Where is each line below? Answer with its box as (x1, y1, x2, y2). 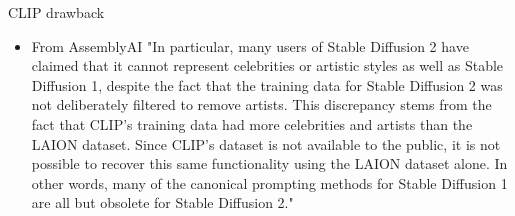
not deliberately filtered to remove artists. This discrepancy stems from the (31, 94, 492, 115)
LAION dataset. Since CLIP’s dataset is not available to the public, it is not (31, 133, 501, 154)
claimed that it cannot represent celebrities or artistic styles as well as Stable (31, 55, 504, 76)
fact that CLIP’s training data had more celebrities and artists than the (31, 113, 473, 134)
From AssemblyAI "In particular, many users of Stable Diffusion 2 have (31, 35, 469, 56)
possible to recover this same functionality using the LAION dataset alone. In (31, 153, 508, 174)
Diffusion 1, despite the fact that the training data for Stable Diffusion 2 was (31, 74, 503, 95)
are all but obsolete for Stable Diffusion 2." (31, 192, 294, 213)
